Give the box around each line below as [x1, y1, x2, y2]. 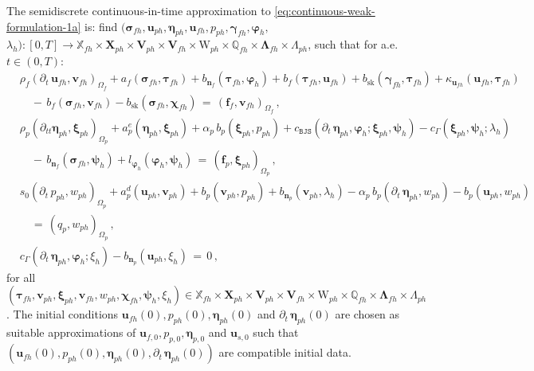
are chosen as [335, 306, 400, 322]
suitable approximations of [6, 324, 136, 341]
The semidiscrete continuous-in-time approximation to [6, 2, 271, 18]
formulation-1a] [6, 18, 81, 34]
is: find [84, 18, 118, 34]
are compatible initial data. [218, 344, 351, 361]
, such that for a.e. [308, 36, 399, 53]
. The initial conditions [6, 306, 119, 322]
